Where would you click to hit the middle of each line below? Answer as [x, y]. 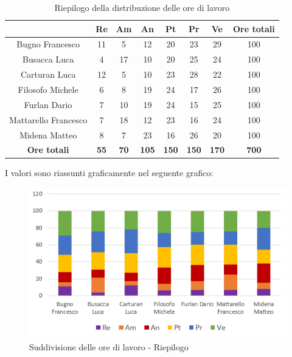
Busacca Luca [48, 59]
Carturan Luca [48, 74]
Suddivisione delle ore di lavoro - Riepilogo [109, 346]
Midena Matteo [48, 134]
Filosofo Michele [48, 89]
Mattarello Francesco [48, 119]
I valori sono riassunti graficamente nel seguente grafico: [109, 173]
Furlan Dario [48, 104]
